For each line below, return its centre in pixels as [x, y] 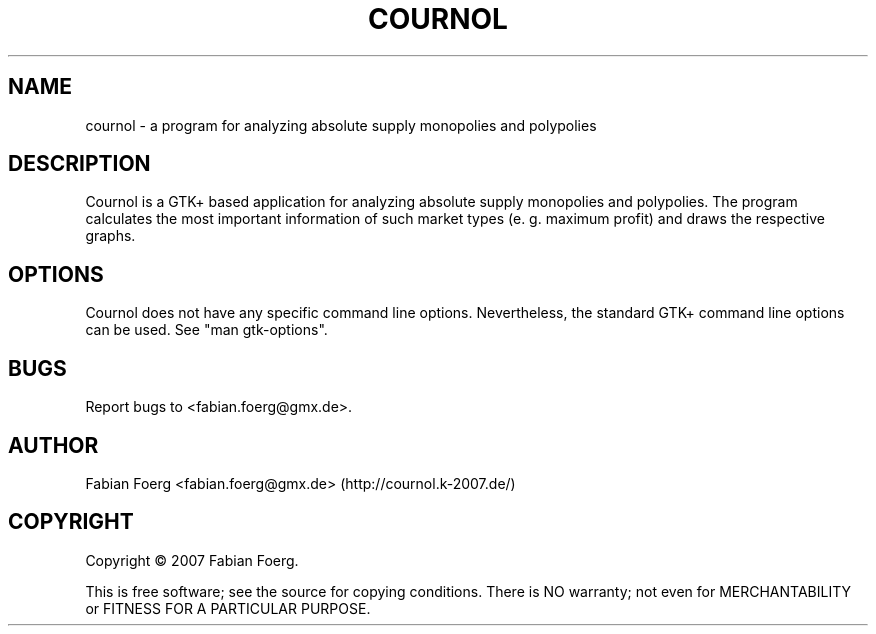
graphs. [110, 236]
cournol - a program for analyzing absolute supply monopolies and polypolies [341, 125]
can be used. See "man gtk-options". [206, 330]
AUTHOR [53, 445]
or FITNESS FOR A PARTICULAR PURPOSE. [228, 608]
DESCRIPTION [79, 164]
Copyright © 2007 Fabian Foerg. [192, 560]
